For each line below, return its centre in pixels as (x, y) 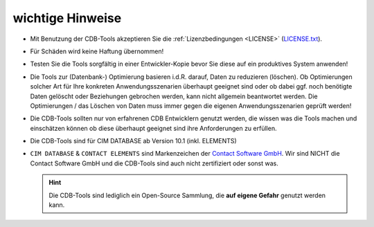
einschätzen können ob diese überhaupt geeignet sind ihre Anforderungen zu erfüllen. (153, 128)
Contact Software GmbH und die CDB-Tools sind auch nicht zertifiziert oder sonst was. (154, 163)
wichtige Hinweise (67, 18)
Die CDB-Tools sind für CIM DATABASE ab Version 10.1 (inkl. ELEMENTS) (133, 141)
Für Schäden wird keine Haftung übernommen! (97, 51)
